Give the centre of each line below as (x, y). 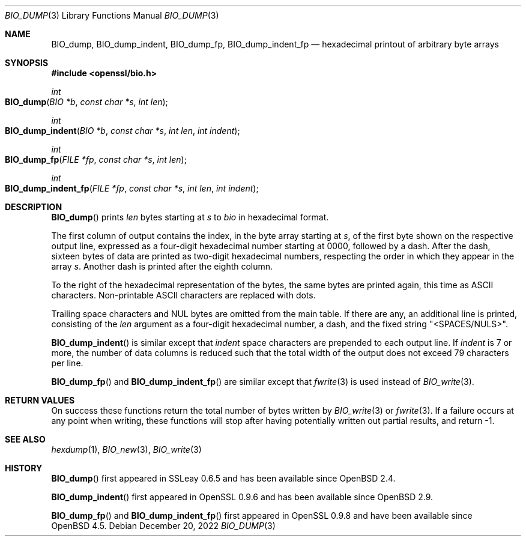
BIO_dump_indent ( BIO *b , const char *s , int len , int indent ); (122, 131)
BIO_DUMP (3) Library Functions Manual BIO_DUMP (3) (112, 15)
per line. (67, 363)
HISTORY (24, 468)
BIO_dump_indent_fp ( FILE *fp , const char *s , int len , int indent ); (132, 188)
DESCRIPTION (34, 207)
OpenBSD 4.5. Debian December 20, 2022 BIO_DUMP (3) (163, 526)
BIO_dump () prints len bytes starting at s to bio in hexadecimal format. (190, 217)
